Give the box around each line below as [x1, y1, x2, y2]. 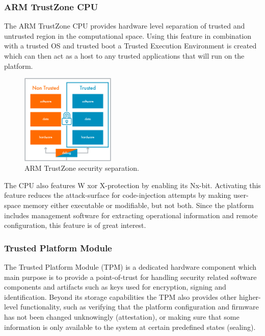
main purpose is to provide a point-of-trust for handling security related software [4, 271, 257, 282]
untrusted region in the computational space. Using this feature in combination [4, 30, 252, 41]
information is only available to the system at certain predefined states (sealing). [4, 321, 256, 332]
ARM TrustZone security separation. [24, 163, 139, 173]
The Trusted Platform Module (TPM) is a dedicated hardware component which [4, 261, 256, 272]
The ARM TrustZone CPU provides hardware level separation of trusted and [4, 20, 245, 31]
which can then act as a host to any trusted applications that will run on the [4, 50, 245, 61]
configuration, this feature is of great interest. [4, 220, 146, 230]
